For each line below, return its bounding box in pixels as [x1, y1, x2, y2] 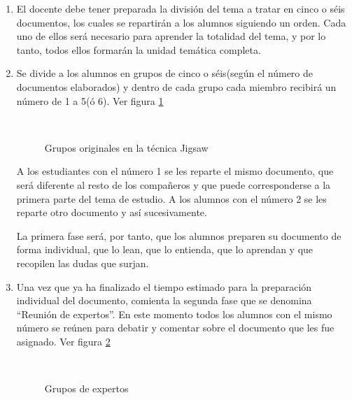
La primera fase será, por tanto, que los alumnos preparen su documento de [16, 228, 342, 243]
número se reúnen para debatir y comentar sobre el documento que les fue [16, 320, 335, 335]
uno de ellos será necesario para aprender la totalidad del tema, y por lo [16, 29, 326, 43]
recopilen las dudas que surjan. [16, 255, 149, 270]
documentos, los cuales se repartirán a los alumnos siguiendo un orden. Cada [16, 15, 346, 29]
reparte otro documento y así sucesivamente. [16, 205, 207, 220]
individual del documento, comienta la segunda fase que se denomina [16, 293, 312, 308]
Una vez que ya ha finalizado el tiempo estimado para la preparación [16, 279, 312, 294]
